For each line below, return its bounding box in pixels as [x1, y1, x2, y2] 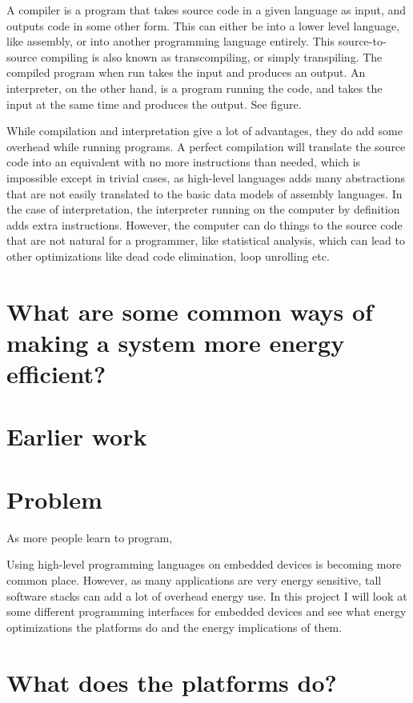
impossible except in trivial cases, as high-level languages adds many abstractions [6, 169, 406, 186]
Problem [6, 482, 102, 515]
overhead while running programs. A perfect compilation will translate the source [6, 138, 406, 154]
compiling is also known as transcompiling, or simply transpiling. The [40, 48, 383, 65]
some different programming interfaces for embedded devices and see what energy [6, 603, 407, 620]
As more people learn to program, [6, 529, 173, 545]
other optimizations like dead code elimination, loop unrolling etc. [6, 247, 330, 264]
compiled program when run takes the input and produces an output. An [6, 64, 366, 81]
